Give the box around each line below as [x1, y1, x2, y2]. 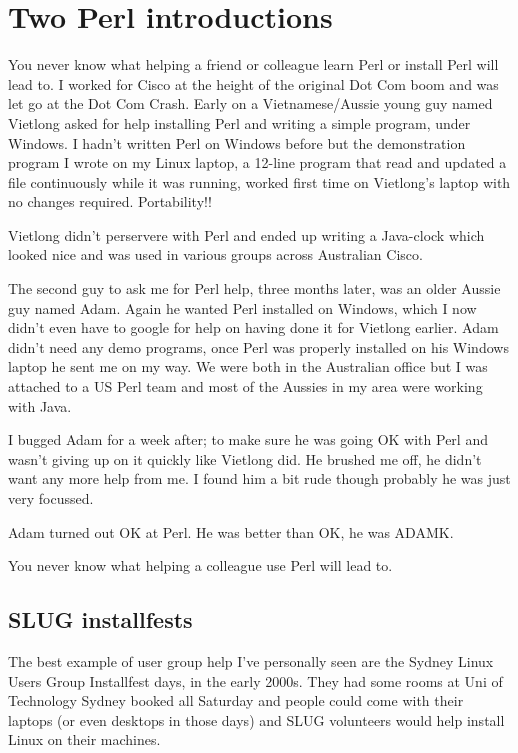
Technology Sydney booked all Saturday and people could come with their [8, 690, 464, 711]
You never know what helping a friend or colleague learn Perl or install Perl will [8, 54, 499, 75]
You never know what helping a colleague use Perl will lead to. [8, 555, 393, 576]
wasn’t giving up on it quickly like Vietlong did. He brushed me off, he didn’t [8, 448, 482, 469]
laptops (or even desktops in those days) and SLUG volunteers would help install [8, 709, 505, 730]
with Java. [8, 395, 72, 416]
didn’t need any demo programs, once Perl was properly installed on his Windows [8, 336, 509, 357]
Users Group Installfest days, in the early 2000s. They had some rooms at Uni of [8, 670, 503, 691]
